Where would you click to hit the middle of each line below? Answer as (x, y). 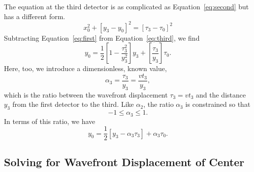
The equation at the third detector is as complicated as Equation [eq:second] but (127, 6)
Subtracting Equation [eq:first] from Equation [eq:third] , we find (102, 37)
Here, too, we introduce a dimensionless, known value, (85, 68)
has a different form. (35, 16)
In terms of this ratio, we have (50, 121)
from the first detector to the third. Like (73, 104)
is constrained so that (218, 104)
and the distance (221, 94)
